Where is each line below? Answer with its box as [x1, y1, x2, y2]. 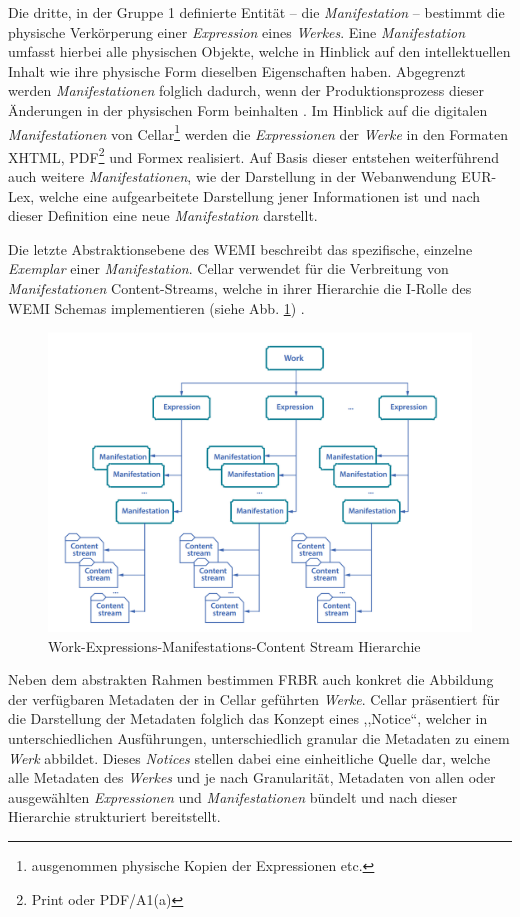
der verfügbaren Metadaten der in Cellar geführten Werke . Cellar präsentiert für [8, 688, 500, 709]
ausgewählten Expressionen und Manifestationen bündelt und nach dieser [8, 786, 458, 807]
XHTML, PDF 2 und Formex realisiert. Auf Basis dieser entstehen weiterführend [8, 143, 500, 167]
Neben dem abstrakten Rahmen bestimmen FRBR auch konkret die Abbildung [8, 669, 494, 690]
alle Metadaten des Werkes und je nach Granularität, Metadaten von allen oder [8, 767, 496, 788]
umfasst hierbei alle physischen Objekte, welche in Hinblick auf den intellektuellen [8, 41, 511, 62]
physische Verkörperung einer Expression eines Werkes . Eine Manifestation [8, 21, 466, 42]
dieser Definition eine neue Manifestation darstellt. [8, 205, 318, 226]
